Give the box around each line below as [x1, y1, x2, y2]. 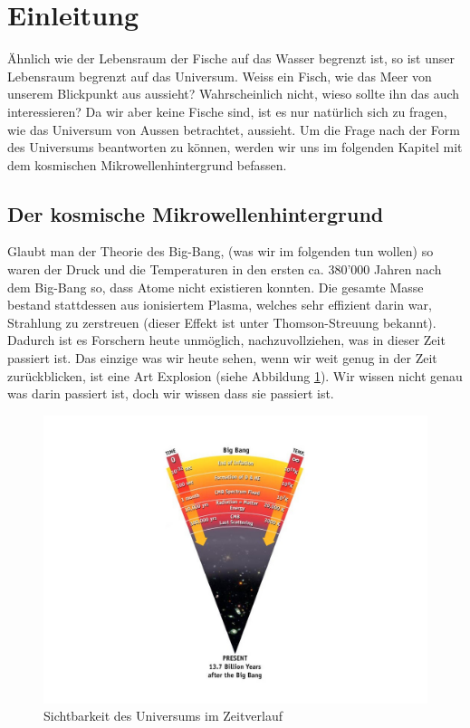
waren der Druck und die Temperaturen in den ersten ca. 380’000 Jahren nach [7, 260, 442, 279]
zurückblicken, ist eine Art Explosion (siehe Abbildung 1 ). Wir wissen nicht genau [7, 366, 463, 385]
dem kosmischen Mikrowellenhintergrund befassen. [7, 155, 287, 174]
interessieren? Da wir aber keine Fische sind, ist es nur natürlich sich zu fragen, [7, 101, 447, 120]
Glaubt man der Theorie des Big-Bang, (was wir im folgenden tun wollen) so [7, 242, 434, 261]
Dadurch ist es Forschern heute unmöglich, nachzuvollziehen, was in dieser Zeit [7, 330, 446, 350]
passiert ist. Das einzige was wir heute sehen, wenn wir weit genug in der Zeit [7, 349, 437, 368]
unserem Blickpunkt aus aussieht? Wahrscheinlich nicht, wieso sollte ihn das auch [7, 84, 460, 103]
